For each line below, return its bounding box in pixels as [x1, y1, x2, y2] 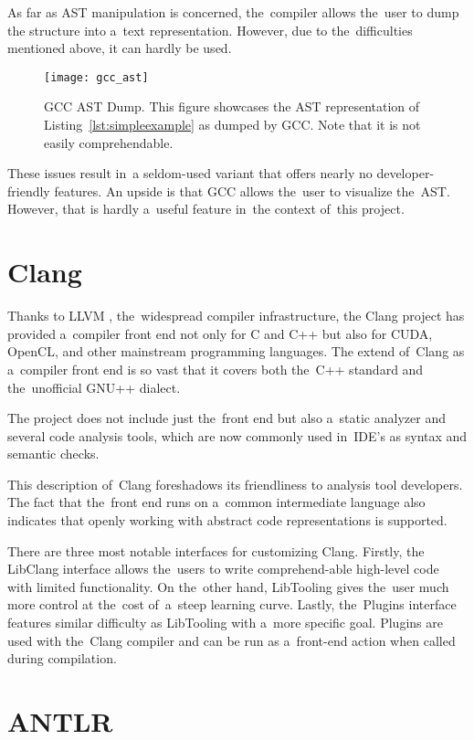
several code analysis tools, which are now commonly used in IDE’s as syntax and [7, 426, 468, 445]
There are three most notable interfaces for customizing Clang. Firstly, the [7, 541, 425, 560]
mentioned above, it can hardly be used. [7, 38, 232, 58]
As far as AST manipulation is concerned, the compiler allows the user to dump [7, 3, 459, 21]
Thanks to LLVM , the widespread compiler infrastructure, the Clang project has [7, 306, 465, 325]
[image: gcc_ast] [44, 70, 149, 84]
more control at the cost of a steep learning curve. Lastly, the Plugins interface [7, 595, 457, 614]
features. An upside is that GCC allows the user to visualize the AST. [54, 181, 450, 200]
